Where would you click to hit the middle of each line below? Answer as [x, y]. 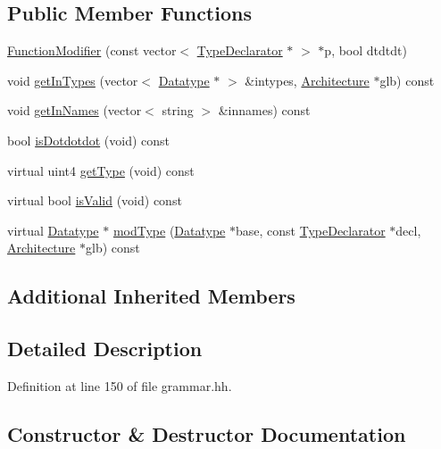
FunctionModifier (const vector [92, 50]
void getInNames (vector [75, 110]
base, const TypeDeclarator [311, 230]
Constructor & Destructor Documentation [207, 433]
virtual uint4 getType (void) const [101, 170]
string [178, 110]
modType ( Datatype [169, 230]
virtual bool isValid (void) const [95, 200]
